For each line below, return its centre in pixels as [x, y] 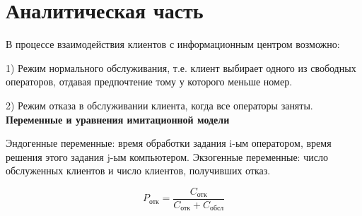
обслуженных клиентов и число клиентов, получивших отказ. [138, 170]
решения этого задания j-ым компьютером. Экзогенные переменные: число [167, 156]
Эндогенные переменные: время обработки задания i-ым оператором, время [169, 143]
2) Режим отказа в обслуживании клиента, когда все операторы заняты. [159, 105]
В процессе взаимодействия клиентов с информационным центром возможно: [173, 44]
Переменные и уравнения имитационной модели [118, 119]
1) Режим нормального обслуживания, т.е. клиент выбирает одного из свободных [181, 67]
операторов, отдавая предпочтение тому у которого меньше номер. [149, 82]
